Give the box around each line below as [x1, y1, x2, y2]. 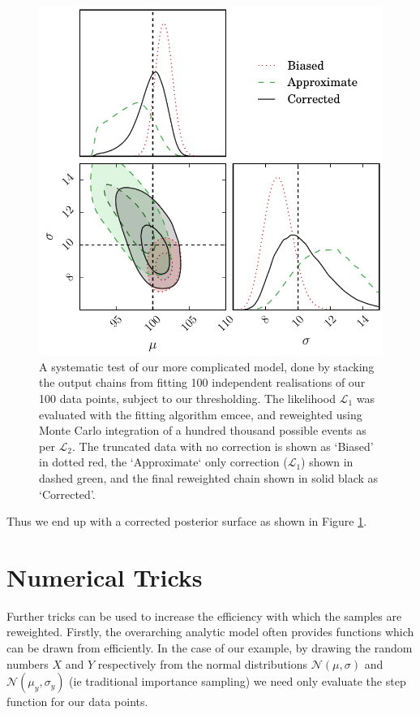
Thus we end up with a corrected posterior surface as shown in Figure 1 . [6, 513, 367, 530]
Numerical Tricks [6, 560, 203, 593]
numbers [6, 655, 49, 672]
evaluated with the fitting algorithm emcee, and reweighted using [39, 405, 362, 422]
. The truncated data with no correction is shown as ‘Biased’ [72, 437, 374, 454]
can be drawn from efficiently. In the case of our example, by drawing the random [6, 639, 413, 656]
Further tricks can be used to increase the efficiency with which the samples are [6, 607, 402, 624]
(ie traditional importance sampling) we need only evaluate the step [69, 673, 406, 690]
